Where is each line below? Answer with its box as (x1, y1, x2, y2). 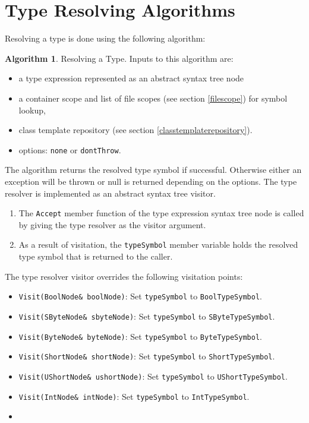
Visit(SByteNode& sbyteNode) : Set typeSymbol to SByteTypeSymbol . (18, 310, 275, 322)
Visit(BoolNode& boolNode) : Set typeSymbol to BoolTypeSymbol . (18, 290, 262, 302)
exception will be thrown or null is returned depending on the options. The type (5, 175, 297, 187)
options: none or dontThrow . (18, 143, 121, 156)
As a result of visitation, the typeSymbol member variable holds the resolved (18, 238, 298, 251)
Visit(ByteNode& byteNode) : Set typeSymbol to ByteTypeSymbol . (18, 330, 262, 342)
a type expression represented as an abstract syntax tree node (18, 72, 244, 84)
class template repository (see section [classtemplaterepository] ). (18, 124, 253, 136)
